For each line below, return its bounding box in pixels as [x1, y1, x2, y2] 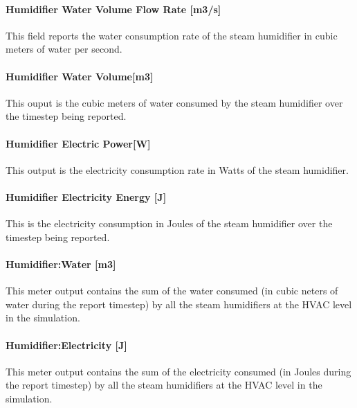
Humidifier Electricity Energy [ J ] [6, 189, 167, 204]
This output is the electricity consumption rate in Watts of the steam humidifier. [6, 162, 349, 177]
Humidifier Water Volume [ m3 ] [6, 69, 154, 83]
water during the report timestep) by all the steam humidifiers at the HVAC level [6, 296, 352, 311]
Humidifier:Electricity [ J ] [6, 337, 127, 352]
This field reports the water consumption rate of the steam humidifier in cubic [6, 28, 338, 42]
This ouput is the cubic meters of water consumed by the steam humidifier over [6, 95, 343, 109]
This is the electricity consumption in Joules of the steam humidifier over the [6, 216, 333, 231]
